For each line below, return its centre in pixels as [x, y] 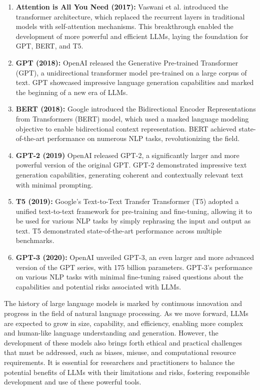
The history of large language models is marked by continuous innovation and [123, 303]
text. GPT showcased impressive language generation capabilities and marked [135, 82]
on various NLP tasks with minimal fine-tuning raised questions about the [129, 277]
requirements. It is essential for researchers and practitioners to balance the [119, 362]
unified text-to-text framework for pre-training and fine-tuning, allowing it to [134, 211]
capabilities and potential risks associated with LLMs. [98, 286]
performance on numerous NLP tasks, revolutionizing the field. [143, 138]
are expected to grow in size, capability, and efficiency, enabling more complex [124, 323]
